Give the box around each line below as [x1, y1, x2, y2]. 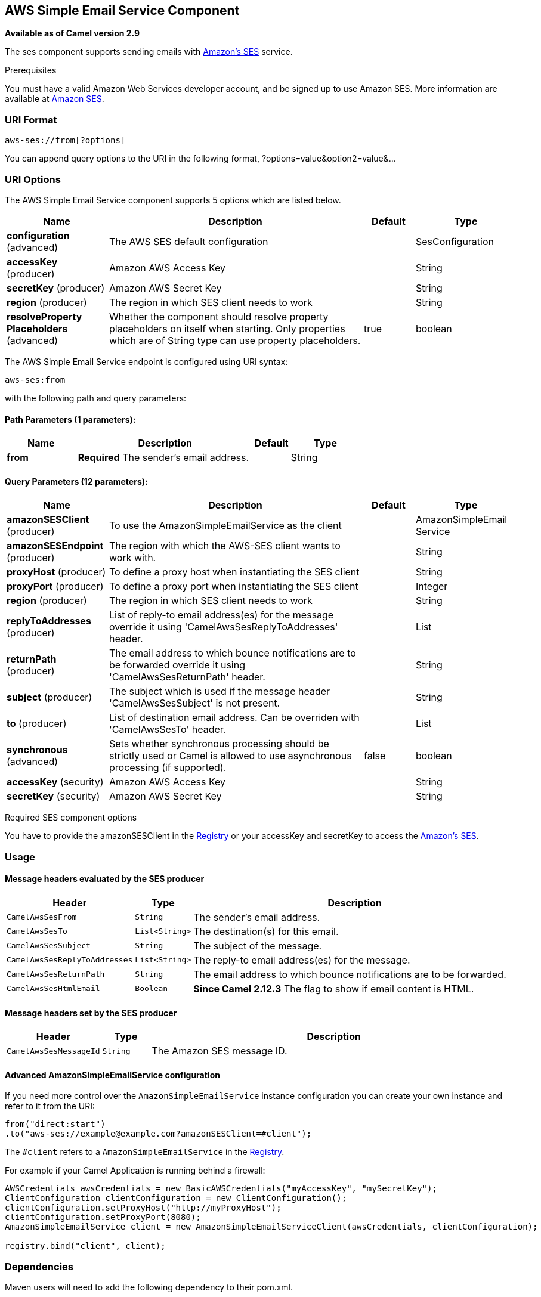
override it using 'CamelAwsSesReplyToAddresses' [109, 621, 338, 633]
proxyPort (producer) [7, 580, 104, 593]
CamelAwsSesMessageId [7, 1046, 100, 1055]
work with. [109, 552, 156, 564]
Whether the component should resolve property [109, 310, 329, 323]
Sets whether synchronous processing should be [109, 738, 329, 750]
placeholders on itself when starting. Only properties [109, 322, 345, 335]
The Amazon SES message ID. [152, 1045, 287, 1057]
